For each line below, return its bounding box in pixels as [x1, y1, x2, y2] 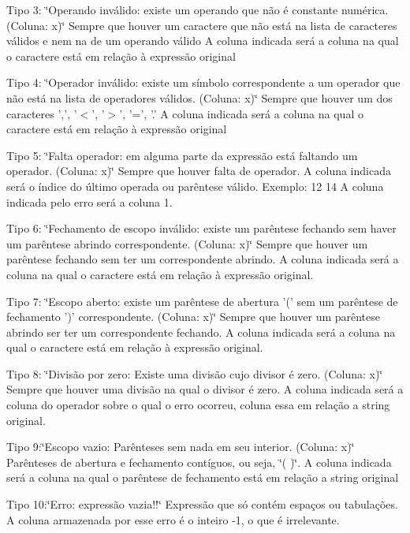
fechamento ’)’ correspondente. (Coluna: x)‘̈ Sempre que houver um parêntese [6, 308, 381, 325]
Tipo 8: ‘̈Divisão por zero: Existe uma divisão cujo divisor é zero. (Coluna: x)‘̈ [6, 365, 383, 382]
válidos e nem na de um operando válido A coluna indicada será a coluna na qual [6, 32, 399, 49]
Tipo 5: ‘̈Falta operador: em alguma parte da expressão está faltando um [6, 147, 358, 163]
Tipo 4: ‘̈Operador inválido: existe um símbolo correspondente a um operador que [6, 74, 401, 91]
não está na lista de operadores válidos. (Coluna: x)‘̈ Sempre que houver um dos [6, 89, 393, 106]
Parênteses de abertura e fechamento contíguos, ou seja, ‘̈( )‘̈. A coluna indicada [6, 453, 392, 470]
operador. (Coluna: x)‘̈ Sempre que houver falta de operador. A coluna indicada [6, 162, 391, 179]
